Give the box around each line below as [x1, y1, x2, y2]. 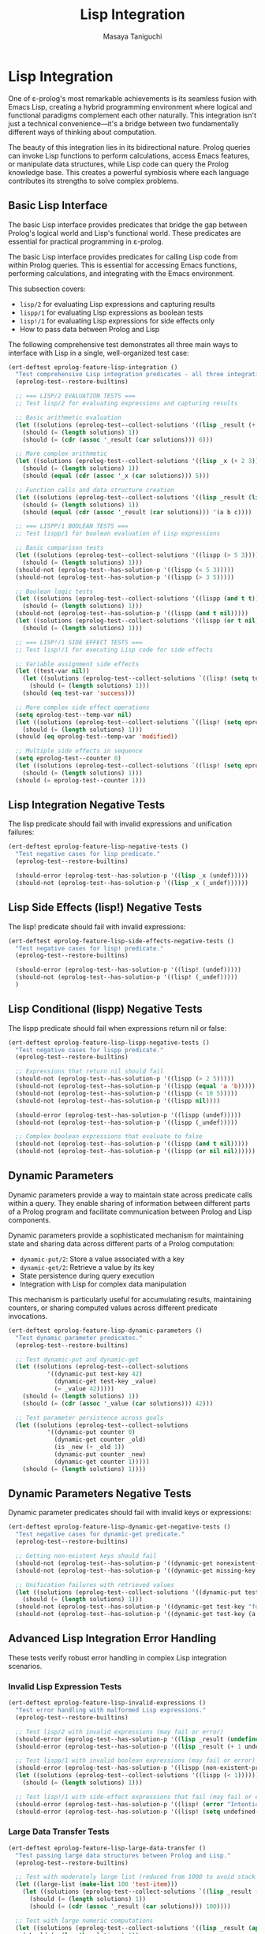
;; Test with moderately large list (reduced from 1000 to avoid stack [15, 1873, 256, 1881]
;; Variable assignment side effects [15, 660, 140, 668]
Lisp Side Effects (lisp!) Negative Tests [8, 901, 203, 914]
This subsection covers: [8, 284, 86, 293]
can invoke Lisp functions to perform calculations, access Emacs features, [8, 151, 250, 160]
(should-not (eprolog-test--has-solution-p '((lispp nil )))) [15, 1096, 221, 1105]
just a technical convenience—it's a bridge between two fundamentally [8, 118, 239, 128]
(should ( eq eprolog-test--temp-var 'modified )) [15, 733, 178, 741]
